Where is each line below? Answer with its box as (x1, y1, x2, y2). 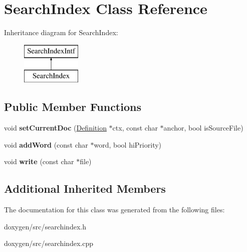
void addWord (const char (4, 139, 88, 150)
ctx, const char (112, 122, 158, 133)
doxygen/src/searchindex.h (4, 221, 86, 231)
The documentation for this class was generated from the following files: (4, 204, 225, 215)
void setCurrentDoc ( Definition (4, 122, 107, 133)
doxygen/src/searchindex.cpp (4, 238, 93, 248)
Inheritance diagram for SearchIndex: (4, 27, 118, 38)
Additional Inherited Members (4, 181, 166, 196)
